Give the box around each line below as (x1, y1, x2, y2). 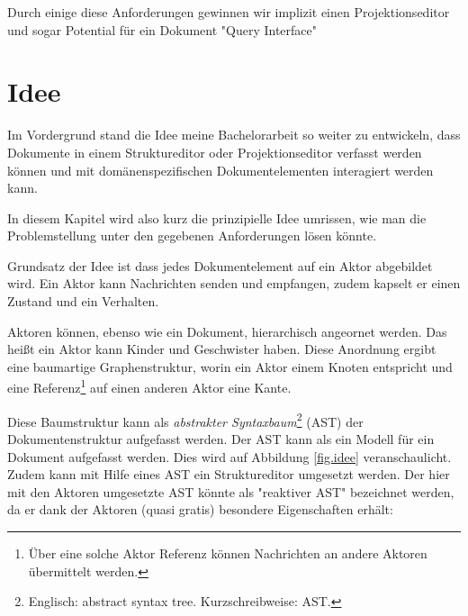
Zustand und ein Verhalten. (7, 292, 159, 311)
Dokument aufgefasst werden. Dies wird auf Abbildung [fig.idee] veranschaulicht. (7, 447, 452, 466)
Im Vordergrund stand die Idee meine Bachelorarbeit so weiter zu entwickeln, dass (7, 125, 461, 144)
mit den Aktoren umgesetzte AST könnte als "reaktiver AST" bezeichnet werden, (7, 482, 454, 501)
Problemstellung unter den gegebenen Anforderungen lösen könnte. (7, 226, 377, 245)
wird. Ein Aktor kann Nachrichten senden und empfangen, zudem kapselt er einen (7, 274, 461, 293)
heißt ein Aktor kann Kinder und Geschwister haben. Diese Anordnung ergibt (7, 340, 436, 358)
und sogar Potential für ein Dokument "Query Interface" (7, 20, 318, 39)
